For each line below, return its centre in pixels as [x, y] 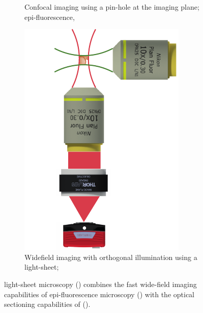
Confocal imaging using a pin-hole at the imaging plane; [112, 7]
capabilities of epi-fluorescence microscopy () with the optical [99, 294]
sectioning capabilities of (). [47, 304]
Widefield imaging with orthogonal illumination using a [111, 257]
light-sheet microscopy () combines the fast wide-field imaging [100, 284]
